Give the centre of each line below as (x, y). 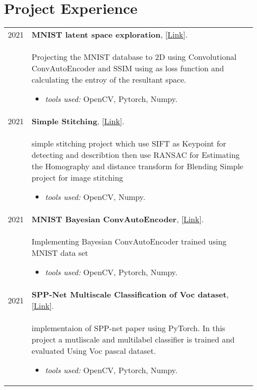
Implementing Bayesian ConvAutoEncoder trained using (129, 242)
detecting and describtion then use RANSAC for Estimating (136, 155)
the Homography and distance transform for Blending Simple (138, 166)
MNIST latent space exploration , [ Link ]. (110, 35)
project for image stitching (78, 178)
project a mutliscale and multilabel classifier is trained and (133, 340)
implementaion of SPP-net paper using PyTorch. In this (128, 328)
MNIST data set (60, 253)
